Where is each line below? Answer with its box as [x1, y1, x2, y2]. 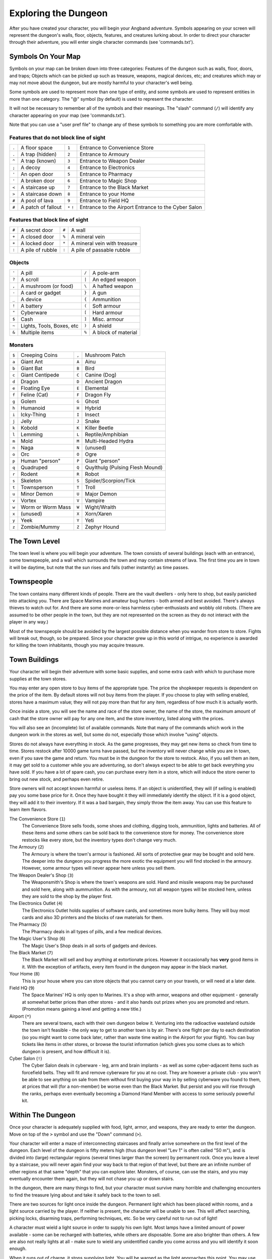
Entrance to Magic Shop [80, 177, 137, 184]
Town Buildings [9, 655, 59, 664]
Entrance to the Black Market [80, 184, 149, 191]
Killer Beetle [85, 425, 113, 432]
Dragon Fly [85, 391, 111, 398]
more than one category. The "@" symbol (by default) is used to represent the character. [9, 96, 194, 102]
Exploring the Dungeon [9, 8, 108, 19]
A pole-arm [92, 269, 119, 276]
